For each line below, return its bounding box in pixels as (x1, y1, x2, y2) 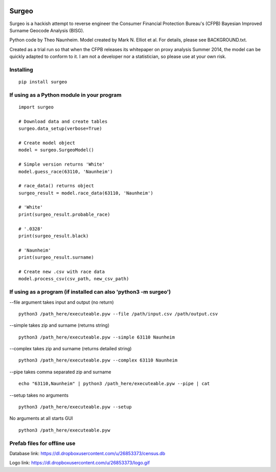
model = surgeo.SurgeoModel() (18, 147, 95, 153)
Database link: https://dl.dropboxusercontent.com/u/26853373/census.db (9, 450, 166, 456)
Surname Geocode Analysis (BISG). (9, 27, 84, 33)
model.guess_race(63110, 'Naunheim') (18, 169, 113, 174)
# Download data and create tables (18, 118, 108, 124)
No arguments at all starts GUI (9, 415, 73, 421)
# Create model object (18, 140, 76, 146)
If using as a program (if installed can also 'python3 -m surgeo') (9, 288, 171, 296)
